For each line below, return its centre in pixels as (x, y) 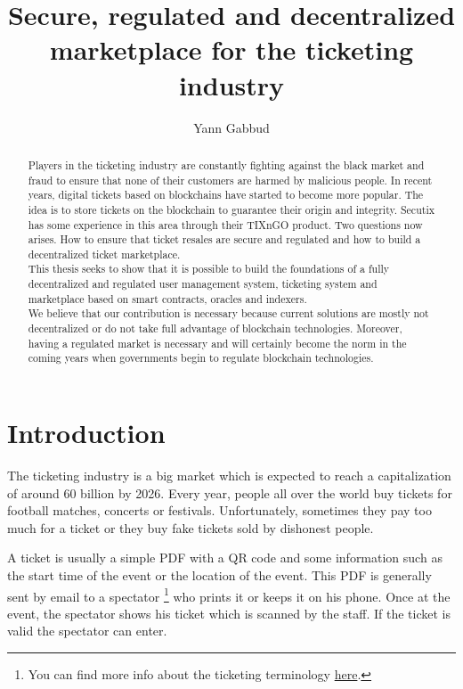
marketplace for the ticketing (231, 49)
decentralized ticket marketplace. (104, 254)
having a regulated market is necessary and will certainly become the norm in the (217, 343)
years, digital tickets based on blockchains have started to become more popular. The (226, 195)
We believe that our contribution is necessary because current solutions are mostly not (228, 313)
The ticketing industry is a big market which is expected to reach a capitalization (229, 476)
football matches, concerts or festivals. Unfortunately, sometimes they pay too (219, 510)
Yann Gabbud (231, 127)
